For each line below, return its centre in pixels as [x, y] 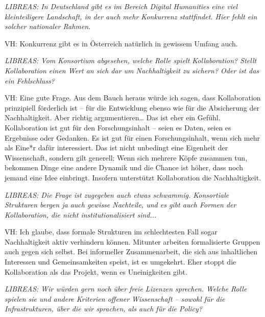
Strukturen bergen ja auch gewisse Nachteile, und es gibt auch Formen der [121, 205]
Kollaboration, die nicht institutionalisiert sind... [81, 214]
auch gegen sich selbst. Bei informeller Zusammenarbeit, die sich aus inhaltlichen [131, 252]
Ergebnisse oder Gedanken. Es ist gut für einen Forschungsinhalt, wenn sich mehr [132, 137]
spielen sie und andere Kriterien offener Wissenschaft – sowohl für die [115, 298]
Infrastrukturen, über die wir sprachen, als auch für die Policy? [103, 309]
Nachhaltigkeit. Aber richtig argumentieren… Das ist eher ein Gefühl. [113, 117]
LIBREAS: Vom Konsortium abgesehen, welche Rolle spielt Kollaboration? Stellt [131, 60]
